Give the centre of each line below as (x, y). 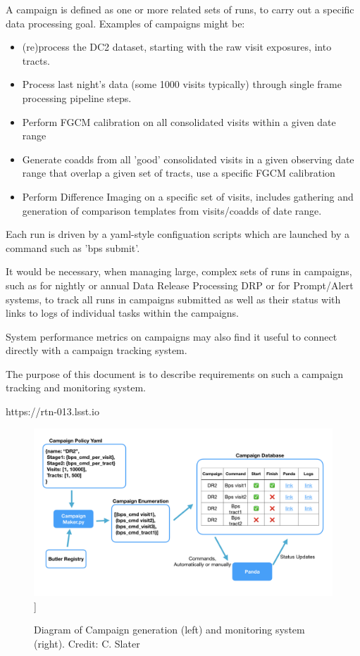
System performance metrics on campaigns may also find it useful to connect (172, 336)
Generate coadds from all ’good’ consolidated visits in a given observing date (188, 159)
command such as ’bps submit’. (73, 247)
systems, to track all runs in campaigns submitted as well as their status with (173, 299)
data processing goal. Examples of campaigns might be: (125, 23)
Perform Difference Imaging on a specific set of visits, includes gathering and (188, 196)
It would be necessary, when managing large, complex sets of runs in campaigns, (179, 271)
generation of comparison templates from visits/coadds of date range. (172, 210)
